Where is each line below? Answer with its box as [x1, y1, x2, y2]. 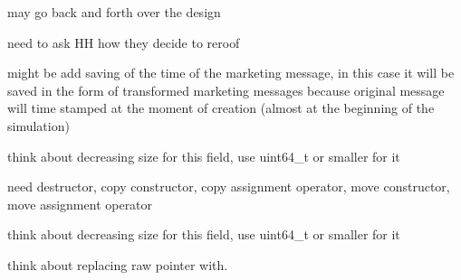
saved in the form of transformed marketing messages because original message [7, 80, 445, 99]
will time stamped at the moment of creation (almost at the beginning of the [7, 98, 435, 117]
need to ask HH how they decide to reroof [7, 33, 240, 51]
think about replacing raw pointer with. [7, 255, 228, 274]
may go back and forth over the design [7, 3, 221, 21]
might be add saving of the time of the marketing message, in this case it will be [7, 63, 455, 82]
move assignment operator [7, 194, 153, 213]
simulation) [7, 116, 70, 135]
